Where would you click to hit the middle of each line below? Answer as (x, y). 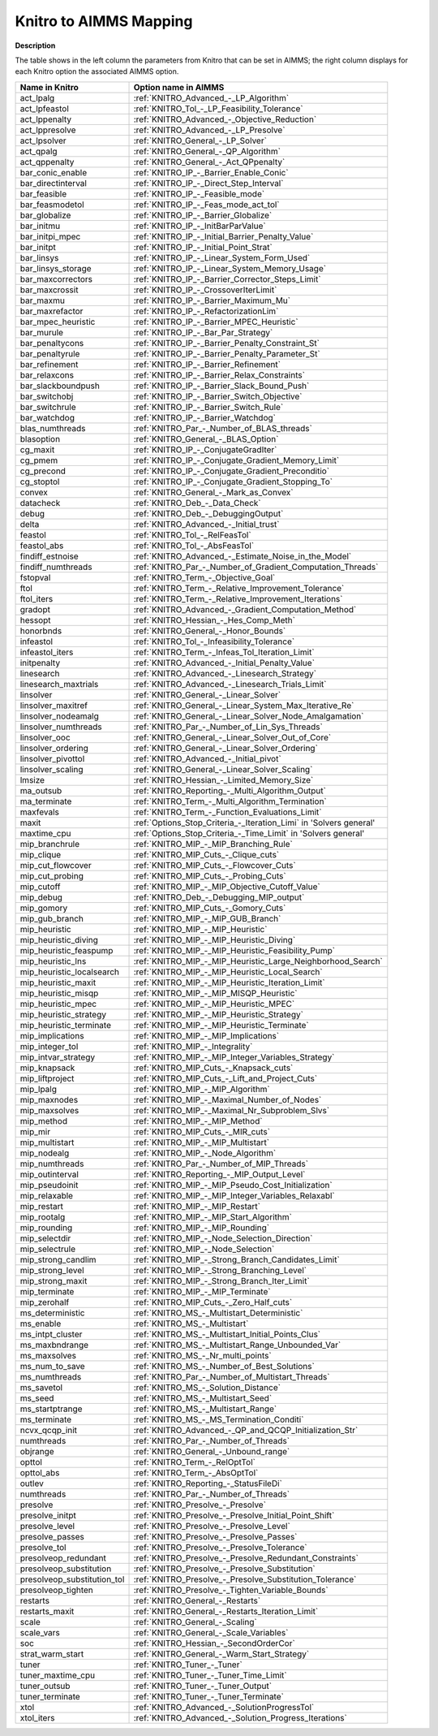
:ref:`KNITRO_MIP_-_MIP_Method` (198, 1121)
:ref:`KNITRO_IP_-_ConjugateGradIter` (205, 449)
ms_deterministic (52, 1313)
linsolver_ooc (45, 737)
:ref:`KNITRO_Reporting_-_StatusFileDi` (208, 1483)
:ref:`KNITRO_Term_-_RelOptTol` (194, 1462)
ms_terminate (46, 1419)
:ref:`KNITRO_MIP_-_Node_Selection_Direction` (223, 1238)
